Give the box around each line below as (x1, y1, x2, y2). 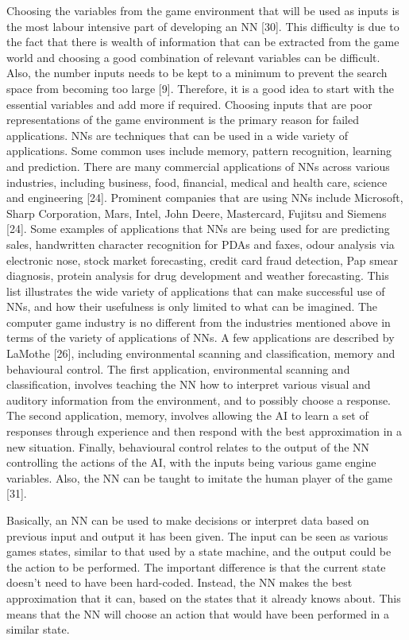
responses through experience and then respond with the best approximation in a (6, 423, 403, 440)
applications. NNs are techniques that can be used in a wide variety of (6, 126, 349, 143)
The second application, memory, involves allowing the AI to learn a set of (6, 407, 368, 424)
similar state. (6, 621, 70, 638)
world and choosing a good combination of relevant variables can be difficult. (6, 48, 380, 65)
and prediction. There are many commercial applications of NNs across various (6, 157, 390, 174)
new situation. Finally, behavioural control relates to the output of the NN (6, 438, 370, 455)
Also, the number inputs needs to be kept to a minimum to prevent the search (6, 64, 388, 81)
